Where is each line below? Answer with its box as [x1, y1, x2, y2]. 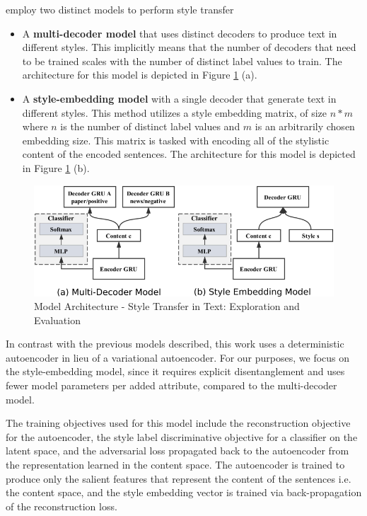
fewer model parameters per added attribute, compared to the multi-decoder [6, 378, 337, 393]
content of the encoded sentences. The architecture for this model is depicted [22, 147, 356, 161]
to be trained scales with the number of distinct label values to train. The [22, 53, 342, 68]
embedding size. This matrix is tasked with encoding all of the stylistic [22, 132, 330, 147]
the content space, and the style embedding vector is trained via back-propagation [6, 485, 362, 500]
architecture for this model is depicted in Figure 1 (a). [22, 67, 257, 82]
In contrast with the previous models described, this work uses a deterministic [6, 336, 344, 351]
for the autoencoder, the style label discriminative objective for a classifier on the [6, 429, 358, 444]
